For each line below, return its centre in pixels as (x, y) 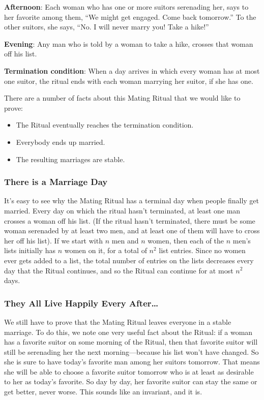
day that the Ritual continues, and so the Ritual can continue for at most (119, 270)
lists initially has (30, 250)
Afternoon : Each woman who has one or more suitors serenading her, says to (126, 7)
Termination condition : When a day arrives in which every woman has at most (132, 70)
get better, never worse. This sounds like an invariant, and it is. (103, 392)
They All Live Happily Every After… (81, 303)
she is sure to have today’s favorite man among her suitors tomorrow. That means (132, 362)
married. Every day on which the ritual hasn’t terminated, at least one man (122, 210)
